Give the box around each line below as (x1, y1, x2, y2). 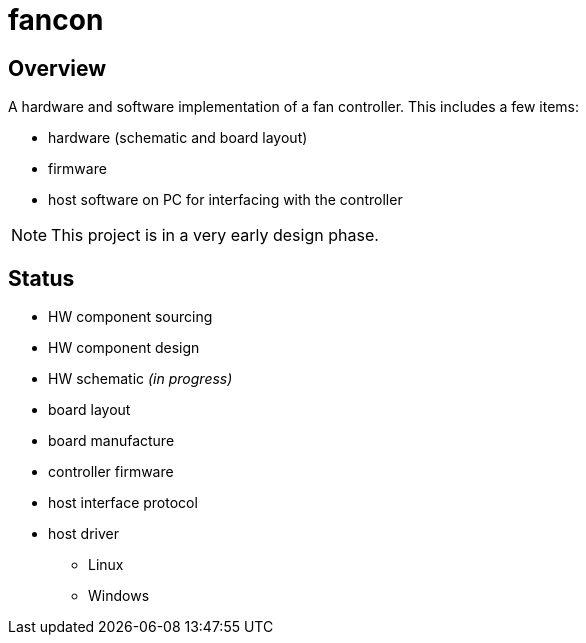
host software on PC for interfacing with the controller (48, 191, 403, 209)
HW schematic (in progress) (48, 370, 233, 388)
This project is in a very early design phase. (51, 225, 379, 246)
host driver (48, 525, 119, 543)
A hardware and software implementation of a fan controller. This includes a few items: (8, 98, 580, 116)
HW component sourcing (48, 308, 213, 326)
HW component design (48, 339, 200, 357)
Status (8, 265, 75, 291)
